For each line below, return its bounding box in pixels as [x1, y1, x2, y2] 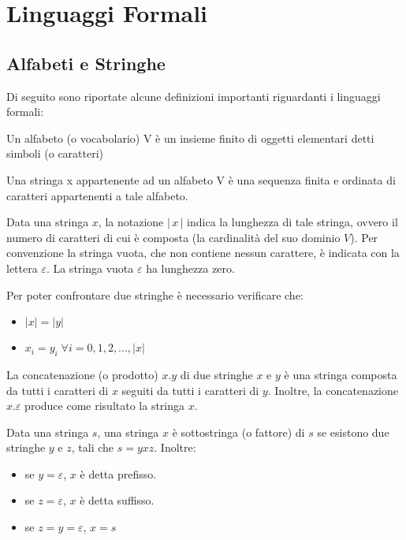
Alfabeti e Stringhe [6, 50, 166, 75]
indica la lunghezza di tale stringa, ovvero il [187, 214, 398, 230]
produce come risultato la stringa [24, 397, 185, 414]
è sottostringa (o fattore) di [172, 423, 305, 440]
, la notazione [98, 214, 164, 230]
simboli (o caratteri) [6, 145, 104, 162]
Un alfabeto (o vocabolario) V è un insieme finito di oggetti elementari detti [6, 129, 374, 146]
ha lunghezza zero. [146, 259, 235, 276]
